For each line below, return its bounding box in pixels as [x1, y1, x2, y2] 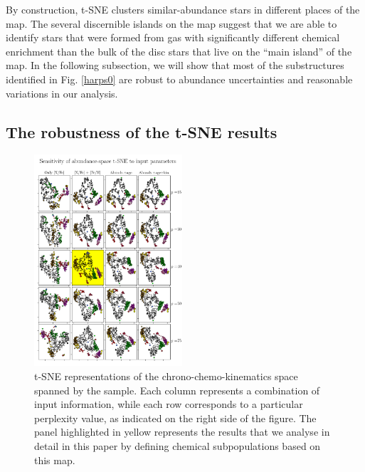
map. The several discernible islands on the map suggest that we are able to [6, 16, 337, 31]
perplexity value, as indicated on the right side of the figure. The [34, 410, 317, 425]
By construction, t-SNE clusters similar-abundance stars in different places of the [6, 2, 360, 16]
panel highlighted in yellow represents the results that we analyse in [34, 424, 330, 439]
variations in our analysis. [6, 85, 118, 100]
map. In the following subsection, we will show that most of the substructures [6, 58, 344, 73]
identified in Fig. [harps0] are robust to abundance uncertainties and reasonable [6, 71, 353, 86]
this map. [34, 452, 75, 467]
